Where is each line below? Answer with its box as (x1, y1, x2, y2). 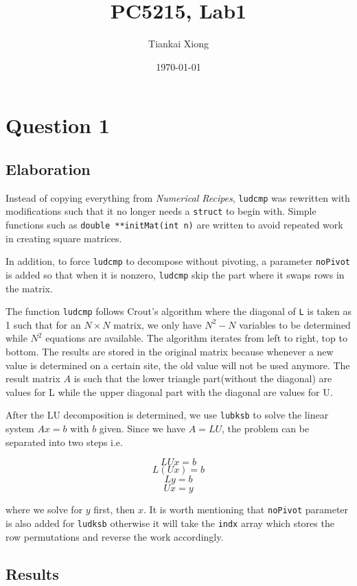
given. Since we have (99, 421, 186, 436)
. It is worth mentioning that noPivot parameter (143, 502, 349, 517)
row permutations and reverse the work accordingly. (5, 529, 224, 543)
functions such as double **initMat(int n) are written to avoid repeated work (5, 218, 343, 232)
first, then (93, 502, 135, 517)
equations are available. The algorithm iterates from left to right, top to (45, 331, 347, 345)
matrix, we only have (113, 317, 202, 331)
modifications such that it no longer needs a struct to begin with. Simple (5, 204, 316, 218)
